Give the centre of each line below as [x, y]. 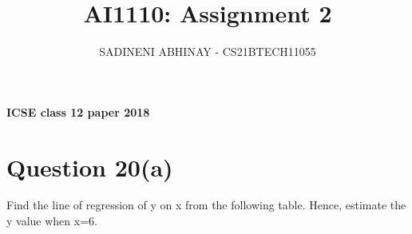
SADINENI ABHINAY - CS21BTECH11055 [208, 52]
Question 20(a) [90, 167]
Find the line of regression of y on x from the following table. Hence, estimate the [206, 205]
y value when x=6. [52, 221]
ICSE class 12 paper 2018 [78, 111]
